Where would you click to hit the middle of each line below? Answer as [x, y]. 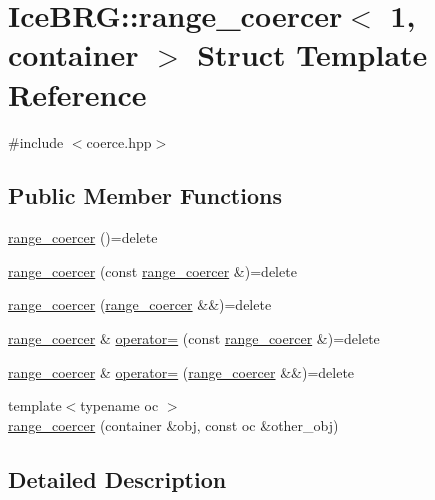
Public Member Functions [145, 195]
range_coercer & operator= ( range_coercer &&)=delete [181, 371]
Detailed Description [117, 478]
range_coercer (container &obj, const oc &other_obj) [173, 424]
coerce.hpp [119, 141]
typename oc [119, 405]
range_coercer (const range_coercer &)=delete [152, 270]
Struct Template [312, 54]
